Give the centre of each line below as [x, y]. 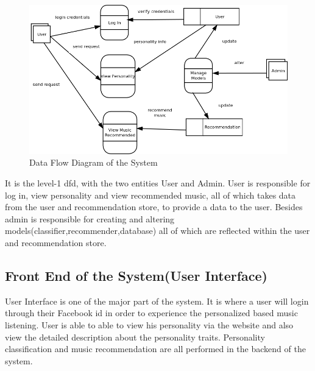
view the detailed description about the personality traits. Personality [135, 337]
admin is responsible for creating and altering [90, 218]
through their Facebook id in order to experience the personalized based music [151, 313]
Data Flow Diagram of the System [94, 162]
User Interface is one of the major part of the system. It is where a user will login [157, 301]
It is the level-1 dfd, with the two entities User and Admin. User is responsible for [158, 183]
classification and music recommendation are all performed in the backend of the [155, 349]
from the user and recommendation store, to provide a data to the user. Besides [154, 207]
